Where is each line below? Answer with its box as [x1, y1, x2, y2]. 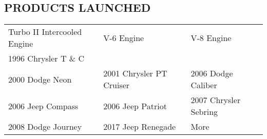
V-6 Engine [103, 31, 144, 44]
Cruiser [103, 79, 130, 91]
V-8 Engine [190, 31, 232, 44]
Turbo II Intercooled [8, 26, 82, 38]
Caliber [190, 79, 217, 91]
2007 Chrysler [190, 94, 241, 106]
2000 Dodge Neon [8, 73, 72, 85]
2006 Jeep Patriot [103, 100, 167, 112]
